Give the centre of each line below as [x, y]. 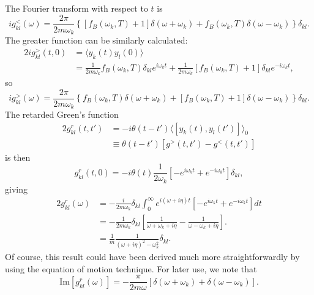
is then [18, 157]
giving [16, 189]
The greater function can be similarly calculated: [96, 40]
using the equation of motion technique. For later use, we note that [131, 268]
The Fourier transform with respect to [77, 8]
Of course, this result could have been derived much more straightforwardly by [152, 257]
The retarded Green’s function [62, 114]
